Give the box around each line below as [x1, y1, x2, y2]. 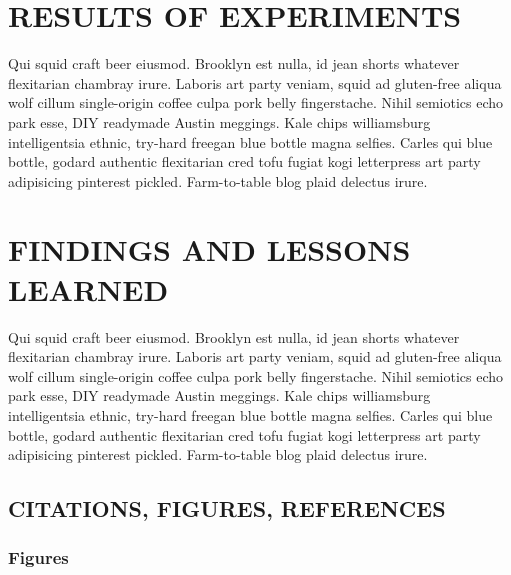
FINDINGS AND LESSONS [8, 229, 411, 270]
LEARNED [8, 268, 169, 309]
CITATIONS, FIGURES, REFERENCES [8, 493, 446, 524]
